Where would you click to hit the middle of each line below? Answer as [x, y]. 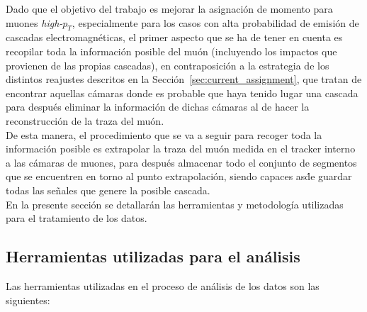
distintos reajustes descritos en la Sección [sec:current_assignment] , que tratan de [184, 79]
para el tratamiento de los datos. [77, 218]
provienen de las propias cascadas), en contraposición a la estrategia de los [168, 65]
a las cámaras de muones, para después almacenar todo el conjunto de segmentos [181, 162]
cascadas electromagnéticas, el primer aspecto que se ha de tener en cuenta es [174, 37]
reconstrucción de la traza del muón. [85, 120]
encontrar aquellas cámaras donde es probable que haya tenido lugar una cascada [182, 93]
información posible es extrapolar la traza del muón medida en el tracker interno [181, 149]
